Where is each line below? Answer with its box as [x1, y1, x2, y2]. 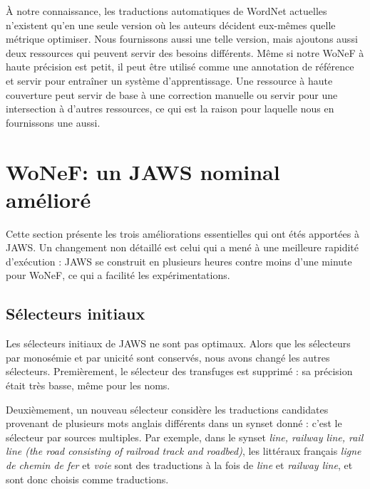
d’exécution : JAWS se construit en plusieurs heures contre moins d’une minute [6, 253, 352, 268]
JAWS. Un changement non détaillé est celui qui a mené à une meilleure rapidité [6, 240, 359, 255]
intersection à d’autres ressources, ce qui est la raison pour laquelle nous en [6, 101, 334, 116]
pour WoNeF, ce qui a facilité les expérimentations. [6, 268, 230, 283]
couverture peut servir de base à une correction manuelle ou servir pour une [6, 87, 338, 102]
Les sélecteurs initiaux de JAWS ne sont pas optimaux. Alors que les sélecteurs [6, 336, 351, 351]
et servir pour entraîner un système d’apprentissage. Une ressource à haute [6, 73, 333, 88]
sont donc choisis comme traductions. [6, 471, 169, 486]
